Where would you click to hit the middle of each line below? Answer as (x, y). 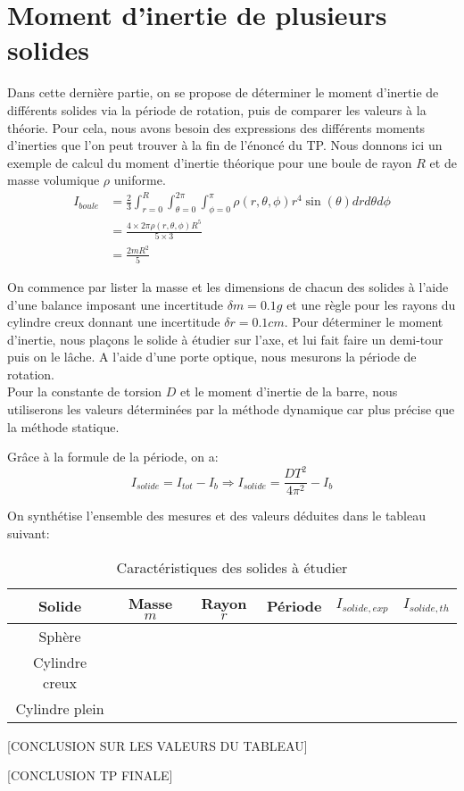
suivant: (29, 533)
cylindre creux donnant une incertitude (114, 322)
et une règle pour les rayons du (371, 304)
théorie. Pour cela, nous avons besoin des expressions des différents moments (216, 127)
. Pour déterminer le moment (364, 322)
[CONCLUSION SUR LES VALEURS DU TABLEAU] (157, 745)
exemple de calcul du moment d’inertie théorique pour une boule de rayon (210, 162)
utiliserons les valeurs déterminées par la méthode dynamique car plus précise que (231, 409)
